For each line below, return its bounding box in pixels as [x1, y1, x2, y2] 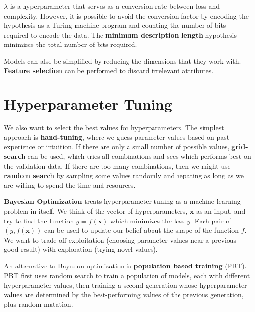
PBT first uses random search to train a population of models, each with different [4, 270, 250, 280]
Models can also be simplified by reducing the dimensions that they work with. [4, 55, 241, 66]
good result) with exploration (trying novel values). [4, 244, 158, 254]
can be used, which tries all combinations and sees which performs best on [27, 151, 251, 161]
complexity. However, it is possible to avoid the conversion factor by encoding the [4, 10, 249, 21]
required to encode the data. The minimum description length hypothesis [4, 29, 237, 40]
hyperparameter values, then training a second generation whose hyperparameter [4, 280, 247, 290]
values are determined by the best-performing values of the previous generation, [4, 289, 244, 299]
